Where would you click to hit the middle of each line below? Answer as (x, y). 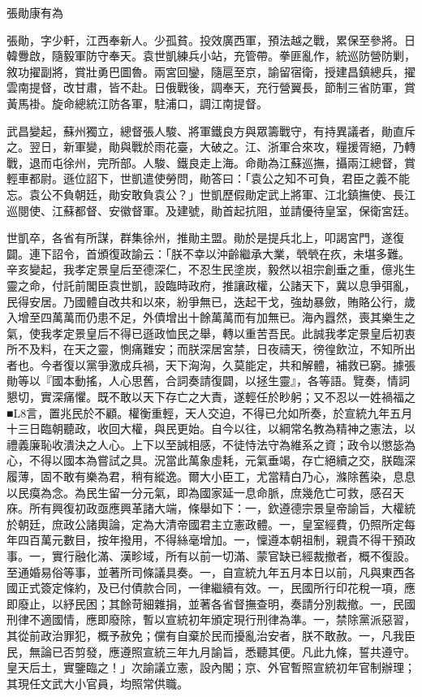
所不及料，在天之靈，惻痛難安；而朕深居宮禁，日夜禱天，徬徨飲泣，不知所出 (211, 349)
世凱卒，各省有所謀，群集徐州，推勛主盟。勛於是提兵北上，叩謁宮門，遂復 (205, 238)
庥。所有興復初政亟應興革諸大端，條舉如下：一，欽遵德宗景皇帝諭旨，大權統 (211, 508)
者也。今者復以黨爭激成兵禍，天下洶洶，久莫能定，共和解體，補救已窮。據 (205, 364)
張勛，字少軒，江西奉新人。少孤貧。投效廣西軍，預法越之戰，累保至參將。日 (211, 39)
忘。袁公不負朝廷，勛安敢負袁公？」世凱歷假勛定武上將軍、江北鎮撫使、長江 (211, 194)
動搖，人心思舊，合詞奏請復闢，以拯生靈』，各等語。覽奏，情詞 (242, 381)
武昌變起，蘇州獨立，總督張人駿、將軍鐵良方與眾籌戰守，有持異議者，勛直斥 (211, 130)
